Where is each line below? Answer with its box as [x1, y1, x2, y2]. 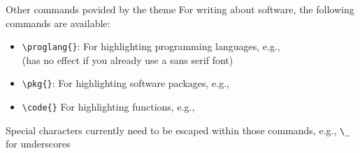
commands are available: [6, 15, 110, 30]
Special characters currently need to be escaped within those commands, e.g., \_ [6, 122, 350, 137]
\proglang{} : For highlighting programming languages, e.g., [22, 39, 280, 54]
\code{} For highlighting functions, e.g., [22, 99, 195, 114]
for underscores [6, 136, 71, 151]
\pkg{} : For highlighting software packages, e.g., [22, 76, 229, 90]
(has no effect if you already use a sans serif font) [22, 52, 233, 67]
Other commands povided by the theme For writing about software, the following [6, 2, 354, 16]
